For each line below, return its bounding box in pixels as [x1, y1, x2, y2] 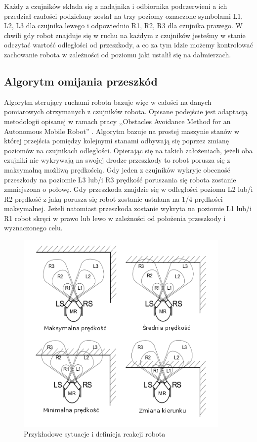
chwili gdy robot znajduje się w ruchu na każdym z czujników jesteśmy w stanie [4, 30, 246, 40]
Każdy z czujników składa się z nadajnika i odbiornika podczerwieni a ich [4, 1, 227, 11]
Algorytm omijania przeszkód [4, 73, 158, 88]
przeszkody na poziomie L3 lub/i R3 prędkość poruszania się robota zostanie [4, 174, 236, 184]
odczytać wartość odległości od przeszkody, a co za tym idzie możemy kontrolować [4, 40, 253, 50]
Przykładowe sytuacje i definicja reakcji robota [24, 428, 166, 439]
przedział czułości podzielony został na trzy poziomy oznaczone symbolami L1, [4, 10, 243, 21]
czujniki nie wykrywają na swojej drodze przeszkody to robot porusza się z [4, 155, 230, 165]
